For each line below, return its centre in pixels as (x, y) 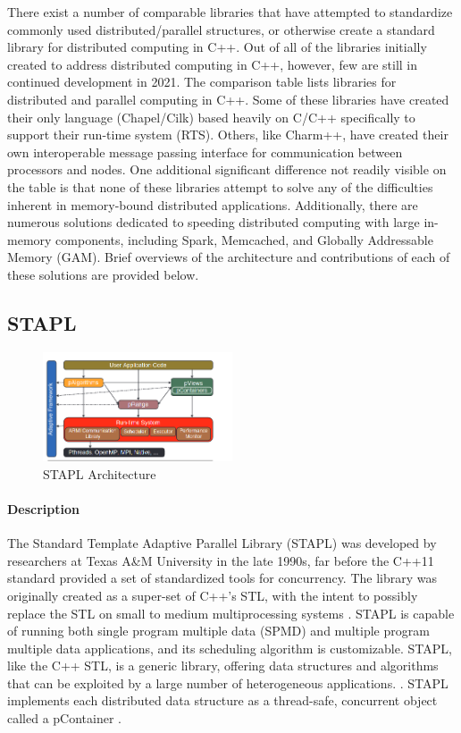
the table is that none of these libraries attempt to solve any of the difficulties (220, 186)
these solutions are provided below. (103, 274)
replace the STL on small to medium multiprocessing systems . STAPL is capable (231, 613)
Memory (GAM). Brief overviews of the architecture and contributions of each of (229, 257)
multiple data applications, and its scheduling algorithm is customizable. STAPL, (230, 648)
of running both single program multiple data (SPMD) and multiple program (218, 631)
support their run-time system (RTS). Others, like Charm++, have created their (228, 135)
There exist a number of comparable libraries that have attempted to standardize (230, 12)
